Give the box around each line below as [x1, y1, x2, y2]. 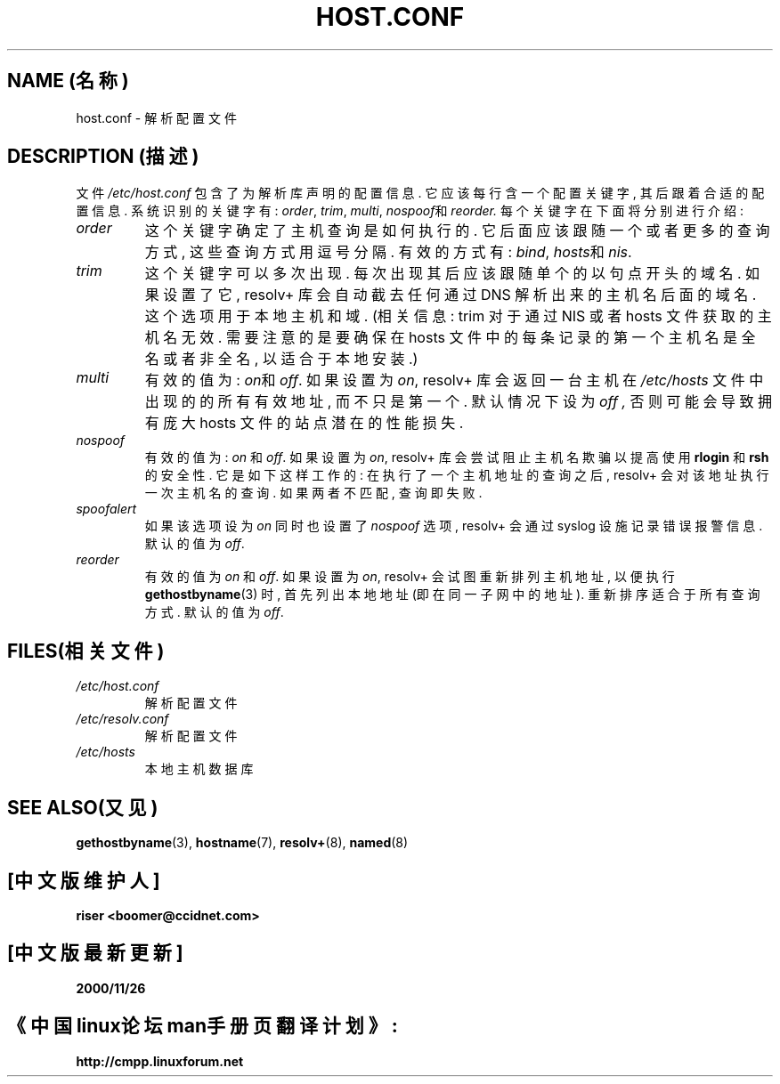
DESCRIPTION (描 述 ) [7, 145, 199, 168]
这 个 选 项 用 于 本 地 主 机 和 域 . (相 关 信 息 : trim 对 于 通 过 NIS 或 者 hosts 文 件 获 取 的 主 [144, 307, 772, 326]
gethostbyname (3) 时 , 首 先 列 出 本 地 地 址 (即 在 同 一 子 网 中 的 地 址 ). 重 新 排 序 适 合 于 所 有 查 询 [144, 586, 760, 603]
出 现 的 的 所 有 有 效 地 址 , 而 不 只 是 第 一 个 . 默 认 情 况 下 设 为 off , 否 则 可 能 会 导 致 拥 [144, 392, 773, 411]
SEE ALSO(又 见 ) [7, 796, 158, 819]
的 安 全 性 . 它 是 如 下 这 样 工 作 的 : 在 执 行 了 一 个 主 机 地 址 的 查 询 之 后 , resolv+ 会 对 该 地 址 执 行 [144, 467, 769, 483]
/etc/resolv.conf [76, 711, 169, 727]
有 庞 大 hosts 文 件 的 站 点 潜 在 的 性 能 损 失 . [144, 414, 464, 433]
